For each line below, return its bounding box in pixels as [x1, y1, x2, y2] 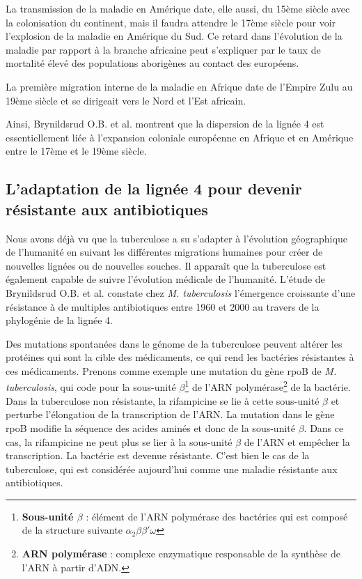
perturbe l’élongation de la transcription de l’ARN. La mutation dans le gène [6, 407, 335, 422]
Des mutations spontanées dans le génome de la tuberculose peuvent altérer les [6, 336, 343, 350]
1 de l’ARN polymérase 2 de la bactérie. [184, 378, 351, 394]
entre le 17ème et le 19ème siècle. [6, 144, 147, 158]
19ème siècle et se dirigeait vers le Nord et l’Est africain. [6, 93, 246, 107]
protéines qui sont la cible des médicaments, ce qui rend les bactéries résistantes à [6, 350, 354, 364]
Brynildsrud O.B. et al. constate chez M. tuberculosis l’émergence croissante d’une [6, 285, 356, 300]
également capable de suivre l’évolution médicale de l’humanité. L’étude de [6, 272, 325, 286]
